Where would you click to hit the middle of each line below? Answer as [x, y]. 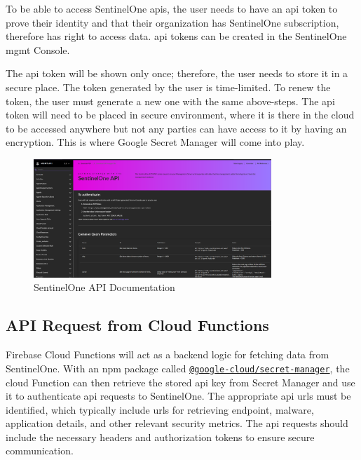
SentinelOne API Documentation [104, 287]
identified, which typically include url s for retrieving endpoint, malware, [160, 409]
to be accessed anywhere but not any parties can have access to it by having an [176, 128]
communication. [40, 451]
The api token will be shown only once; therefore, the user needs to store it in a [177, 73]
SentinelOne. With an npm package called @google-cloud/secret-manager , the [178, 368]
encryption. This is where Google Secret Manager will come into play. [155, 142]
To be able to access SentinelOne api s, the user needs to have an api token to [172, 8]
